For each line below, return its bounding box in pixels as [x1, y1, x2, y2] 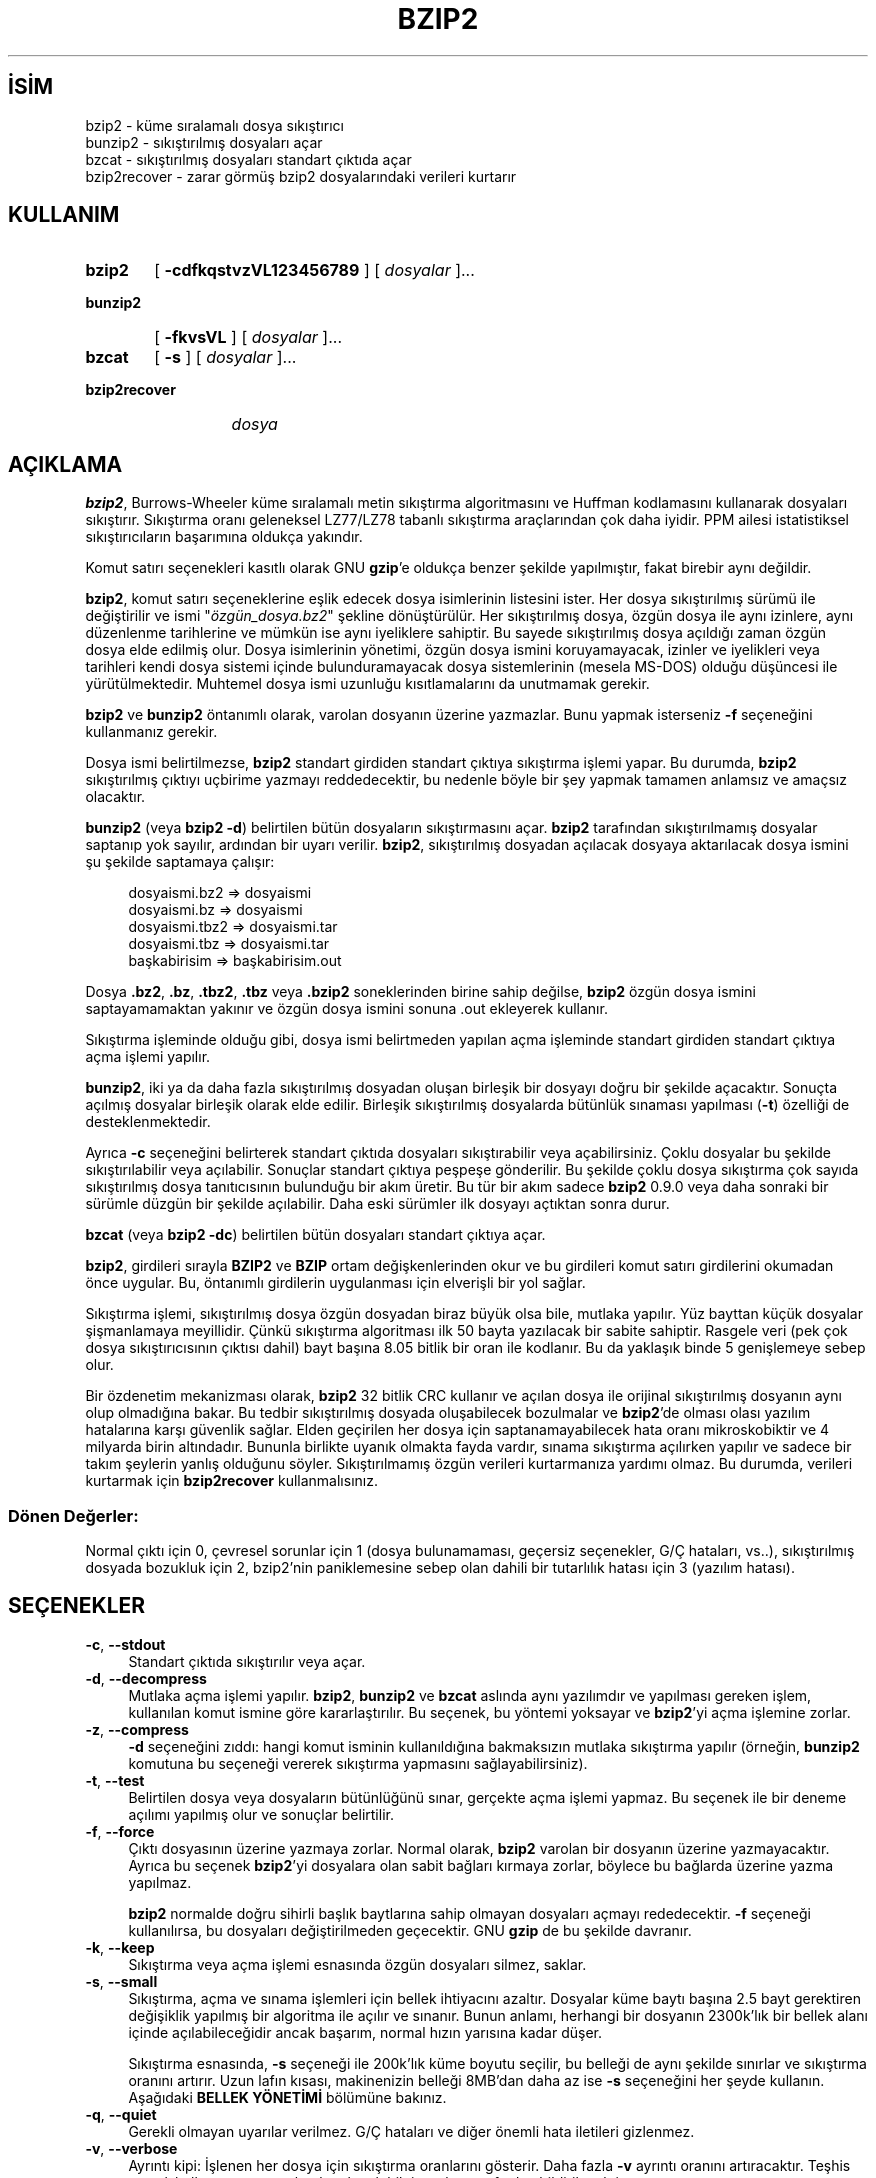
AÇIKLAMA [8, 451, 123, 477]
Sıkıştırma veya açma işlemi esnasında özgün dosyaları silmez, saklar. [128, 1955, 587, 1973]
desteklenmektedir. [85, 1113, 211, 1131]
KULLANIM [8, 202, 120, 228]
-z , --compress [85, 1720, 189, 1738]
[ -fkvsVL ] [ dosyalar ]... [154, 327, 343, 348]
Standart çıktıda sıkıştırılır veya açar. [128, 1652, 366, 1670]
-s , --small [85, 1972, 158, 1990]
